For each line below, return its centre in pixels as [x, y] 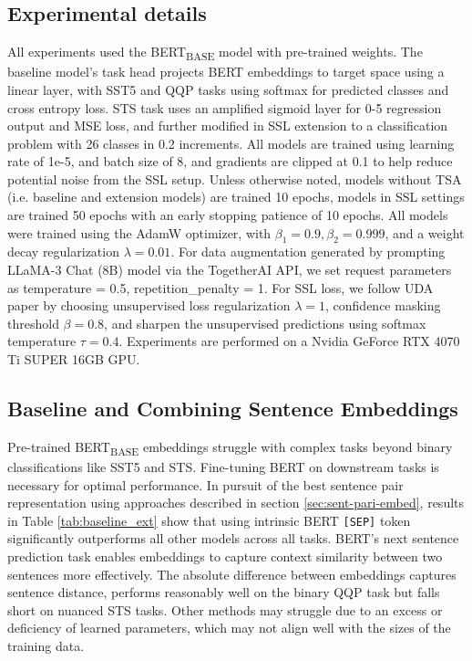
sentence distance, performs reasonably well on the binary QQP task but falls [224, 592]
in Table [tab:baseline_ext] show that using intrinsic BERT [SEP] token [209, 520]
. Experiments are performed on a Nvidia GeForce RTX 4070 [289, 341]
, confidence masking [383, 305]
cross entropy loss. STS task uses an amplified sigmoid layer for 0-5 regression [225, 107]
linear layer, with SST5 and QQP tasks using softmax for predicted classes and [228, 89]
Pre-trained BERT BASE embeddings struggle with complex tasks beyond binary [230, 447]
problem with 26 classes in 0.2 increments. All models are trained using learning [231, 143]
